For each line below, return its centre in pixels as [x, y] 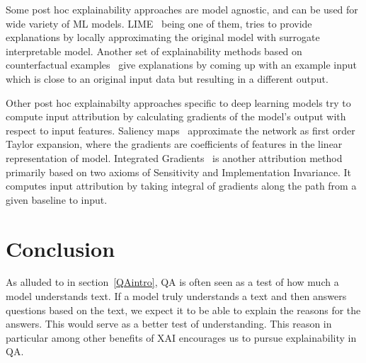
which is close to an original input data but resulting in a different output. [167, 78]
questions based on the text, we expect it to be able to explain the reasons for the [183, 310]
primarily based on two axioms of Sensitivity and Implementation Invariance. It [179, 172]
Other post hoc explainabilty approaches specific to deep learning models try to [178, 102]
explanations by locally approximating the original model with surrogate [163, 37]
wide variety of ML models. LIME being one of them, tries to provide [159, 23]
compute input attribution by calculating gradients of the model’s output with [176, 116]
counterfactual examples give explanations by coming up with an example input [182, 65]
